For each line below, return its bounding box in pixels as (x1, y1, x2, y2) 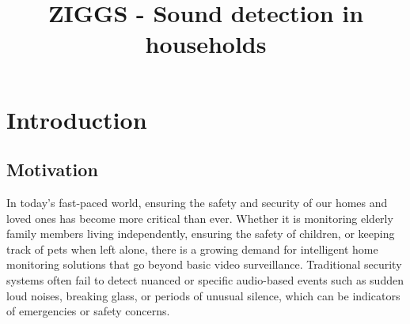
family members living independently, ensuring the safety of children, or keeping (6, 225, 395, 242)
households (145, 28, 267, 60)
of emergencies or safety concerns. (6, 303, 170, 319)
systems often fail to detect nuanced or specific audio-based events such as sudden (6, 271, 404, 288)
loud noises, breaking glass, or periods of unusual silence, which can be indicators (6, 287, 401, 303)
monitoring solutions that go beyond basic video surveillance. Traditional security (6, 256, 402, 273)
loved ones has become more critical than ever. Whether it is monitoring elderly (6, 209, 393, 226)
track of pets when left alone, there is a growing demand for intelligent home (6, 240, 378, 257)
